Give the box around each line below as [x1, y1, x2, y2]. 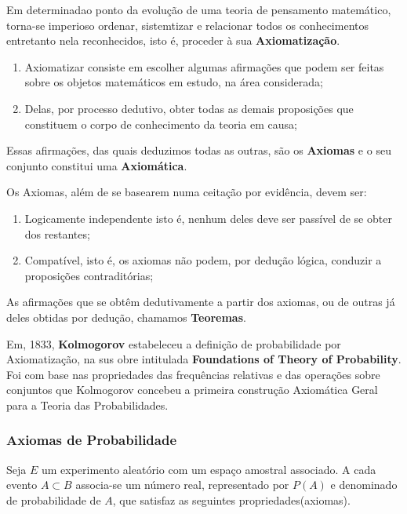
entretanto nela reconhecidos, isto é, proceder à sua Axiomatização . [6, 32, 340, 49]
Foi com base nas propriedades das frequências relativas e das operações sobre [6, 366, 380, 382]
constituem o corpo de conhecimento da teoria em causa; [24, 115, 297, 132]
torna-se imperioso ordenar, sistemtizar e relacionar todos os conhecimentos [6, 16, 369, 33]
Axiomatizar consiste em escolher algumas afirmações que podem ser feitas [24, 58, 384, 75]
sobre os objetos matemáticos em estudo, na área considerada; [24, 74, 323, 90]
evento [6, 476, 38, 493]
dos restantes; [24, 225, 90, 242]
